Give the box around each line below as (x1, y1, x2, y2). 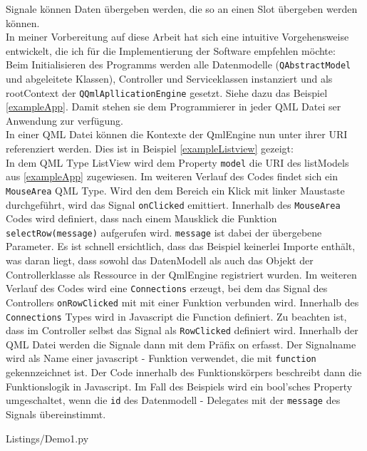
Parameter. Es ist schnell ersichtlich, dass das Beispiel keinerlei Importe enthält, (6, 239, 356, 254)
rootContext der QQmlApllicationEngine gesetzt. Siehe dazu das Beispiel (6, 85, 328, 100)
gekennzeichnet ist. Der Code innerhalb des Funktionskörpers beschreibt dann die (6, 365, 362, 380)
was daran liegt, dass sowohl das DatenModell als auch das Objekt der (6, 253, 314, 268)
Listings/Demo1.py (6, 430, 89, 445)
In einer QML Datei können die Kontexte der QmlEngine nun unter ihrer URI (6, 127, 348, 142)
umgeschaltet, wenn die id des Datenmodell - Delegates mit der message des (6, 393, 341, 408)
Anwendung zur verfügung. (6, 113, 124, 128)
